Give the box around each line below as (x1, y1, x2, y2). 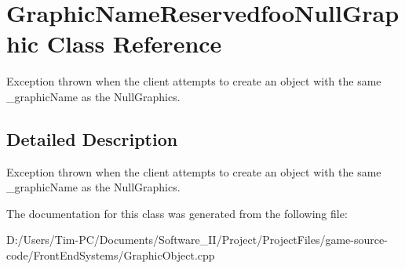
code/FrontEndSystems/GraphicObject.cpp (6, 247, 215, 264)
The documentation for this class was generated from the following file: (6, 205, 348, 221)
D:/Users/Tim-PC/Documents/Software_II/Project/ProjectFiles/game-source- (6, 231, 388, 248)
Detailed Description (6, 126, 178, 151)
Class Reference (46, 27, 222, 60)
